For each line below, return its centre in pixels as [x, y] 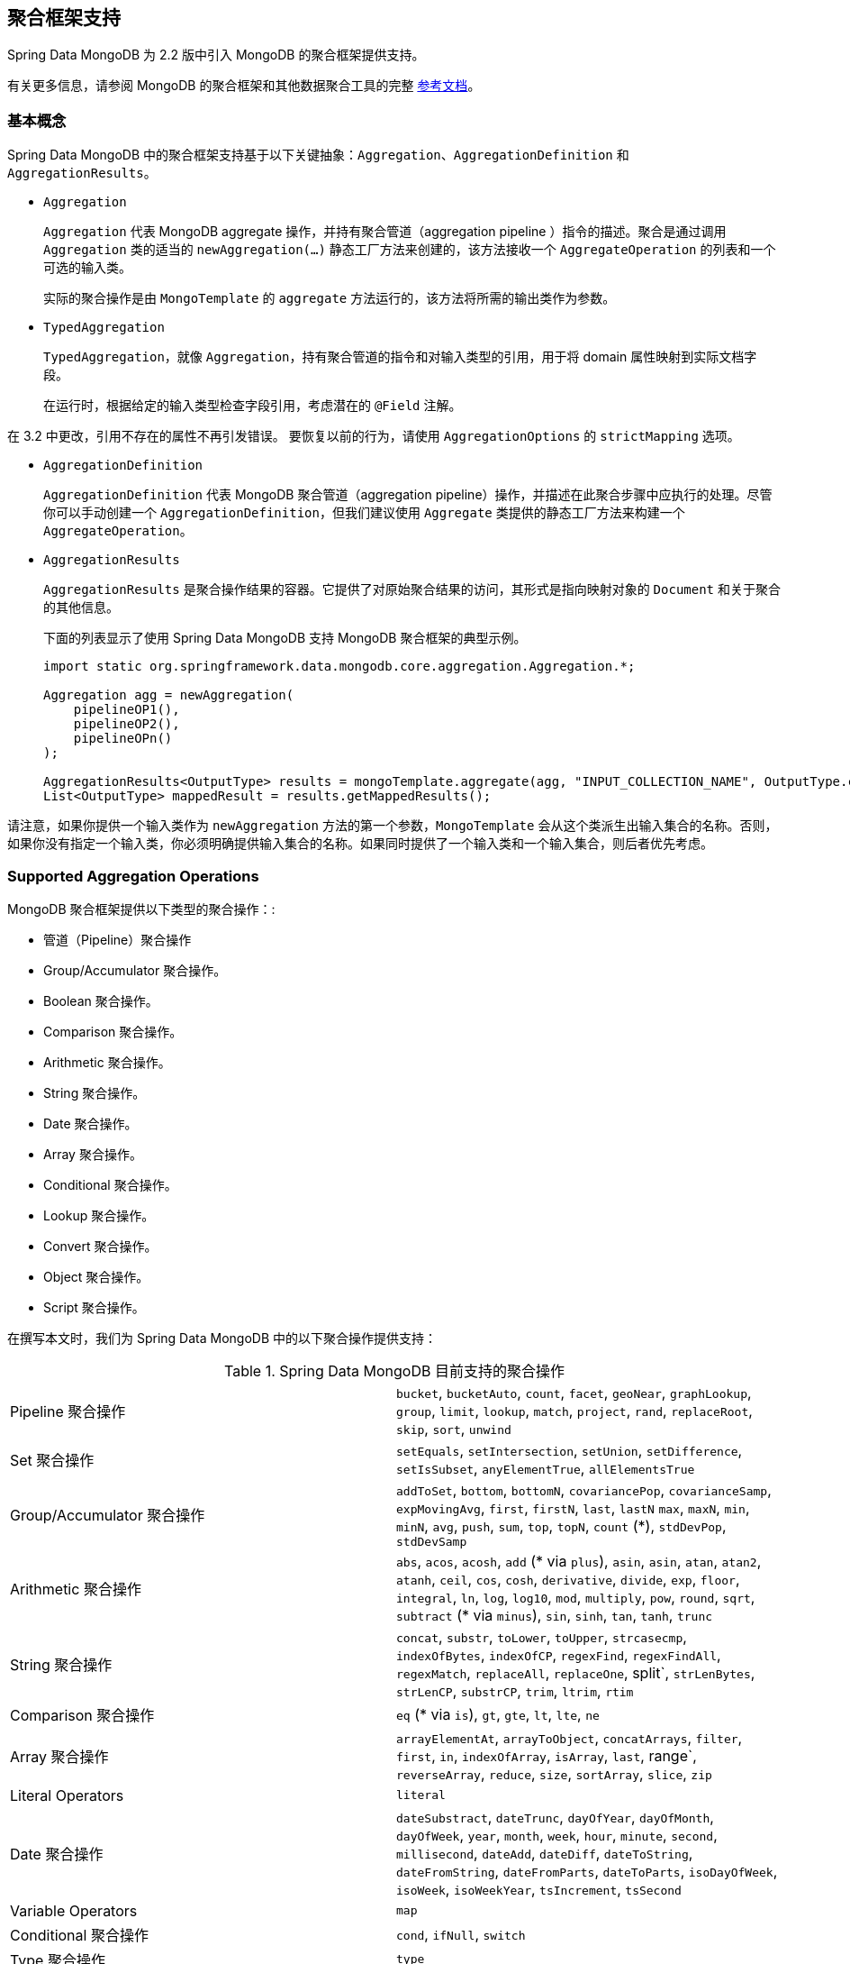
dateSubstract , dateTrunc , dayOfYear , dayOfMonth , [555, 1817]
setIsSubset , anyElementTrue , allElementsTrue [546, 1468]
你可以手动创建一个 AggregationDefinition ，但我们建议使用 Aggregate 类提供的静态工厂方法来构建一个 [364, 513]
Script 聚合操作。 [94, 1307]
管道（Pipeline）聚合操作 [118, 939]
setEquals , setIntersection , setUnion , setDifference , [570, 1450]
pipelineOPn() [123, 739]
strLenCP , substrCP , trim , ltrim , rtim [515, 1690]
